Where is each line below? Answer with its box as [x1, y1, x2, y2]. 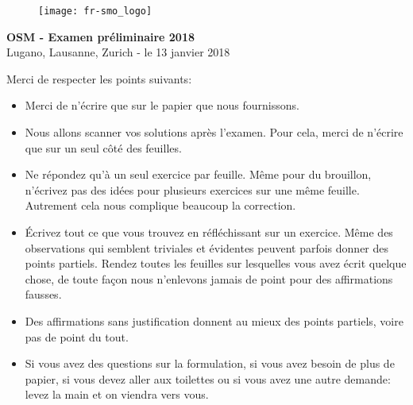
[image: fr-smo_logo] [38, 6, 152, 17]
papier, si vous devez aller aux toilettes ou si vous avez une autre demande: [25, 370, 391, 387]
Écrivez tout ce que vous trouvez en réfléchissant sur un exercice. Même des [25, 224, 393, 240]
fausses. [25, 286, 62, 303]
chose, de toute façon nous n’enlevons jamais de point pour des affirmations [25, 270, 393, 287]
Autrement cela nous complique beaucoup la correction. [25, 197, 296, 214]
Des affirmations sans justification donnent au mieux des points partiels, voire [25, 312, 403, 329]
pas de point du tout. [25, 328, 129, 345]
